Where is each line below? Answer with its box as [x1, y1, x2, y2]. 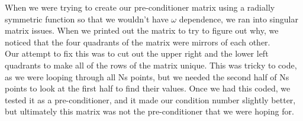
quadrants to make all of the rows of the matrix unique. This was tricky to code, [5, 58, 297, 71]
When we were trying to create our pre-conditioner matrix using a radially [5, 1, 275, 13]
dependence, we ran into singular [179, 12, 298, 25]
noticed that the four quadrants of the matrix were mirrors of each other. [5, 35, 270, 48]
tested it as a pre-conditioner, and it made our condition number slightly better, [5, 93, 296, 106]
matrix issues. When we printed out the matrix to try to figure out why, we [5, 24, 279, 37]
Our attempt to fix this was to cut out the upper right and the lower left [5, 47, 269, 60]
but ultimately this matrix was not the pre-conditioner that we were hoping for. [5, 105, 294, 117]
